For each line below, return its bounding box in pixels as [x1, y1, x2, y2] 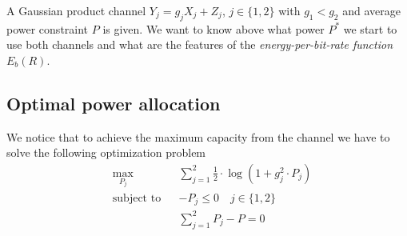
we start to [343, 20, 397, 37]
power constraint [6, 20, 89, 37]
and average [342, 2, 401, 18]
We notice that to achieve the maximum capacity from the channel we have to [6, 128, 390, 145]
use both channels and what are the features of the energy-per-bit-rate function [6, 36, 393, 53]
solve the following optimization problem [6, 144, 206, 161]
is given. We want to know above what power [102, 20, 325, 37]
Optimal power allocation [6, 90, 221, 115]
